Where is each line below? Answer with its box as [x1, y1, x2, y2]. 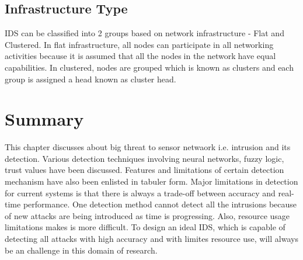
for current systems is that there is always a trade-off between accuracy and [5, 186, 276, 199]
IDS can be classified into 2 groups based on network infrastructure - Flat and [5, 27, 284, 39]
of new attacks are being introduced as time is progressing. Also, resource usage [5, 209, 290, 221]
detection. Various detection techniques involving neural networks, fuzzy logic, [5, 152, 284, 164]
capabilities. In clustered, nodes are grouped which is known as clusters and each [5, 61, 294, 73]
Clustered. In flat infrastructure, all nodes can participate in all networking [5, 38, 274, 50]
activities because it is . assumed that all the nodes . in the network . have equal [5, 50, 276, 62]
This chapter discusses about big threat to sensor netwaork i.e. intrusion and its [5, 141, 291, 153]
